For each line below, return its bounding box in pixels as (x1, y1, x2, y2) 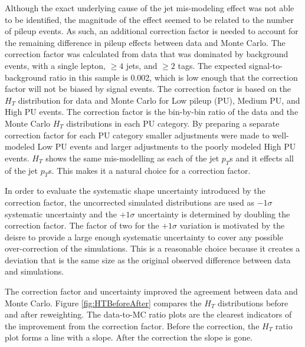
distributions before (218, 296, 288, 309)
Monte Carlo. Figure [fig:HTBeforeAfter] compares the (5, 296, 202, 309)
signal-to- (249, 59, 283, 71)
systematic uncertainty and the (5, 207, 117, 220)
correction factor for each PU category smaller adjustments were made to (5, 128, 270, 141)
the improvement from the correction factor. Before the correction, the (5, 319, 260, 332)
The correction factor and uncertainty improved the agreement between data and (5, 285, 298, 298)
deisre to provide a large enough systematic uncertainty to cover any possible (5, 230, 283, 243)
